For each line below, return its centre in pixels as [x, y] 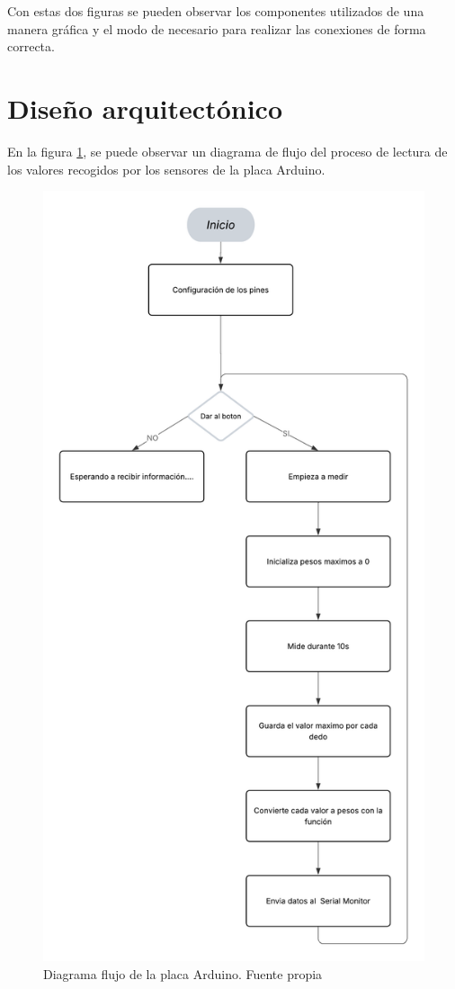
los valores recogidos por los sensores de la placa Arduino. [166, 169]
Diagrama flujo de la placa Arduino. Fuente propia [183, 974]
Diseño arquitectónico [145, 108]
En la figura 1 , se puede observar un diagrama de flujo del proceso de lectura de [227, 151]
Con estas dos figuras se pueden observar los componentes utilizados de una [216, 11]
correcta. [31, 46]
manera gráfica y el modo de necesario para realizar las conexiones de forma [217, 28]
